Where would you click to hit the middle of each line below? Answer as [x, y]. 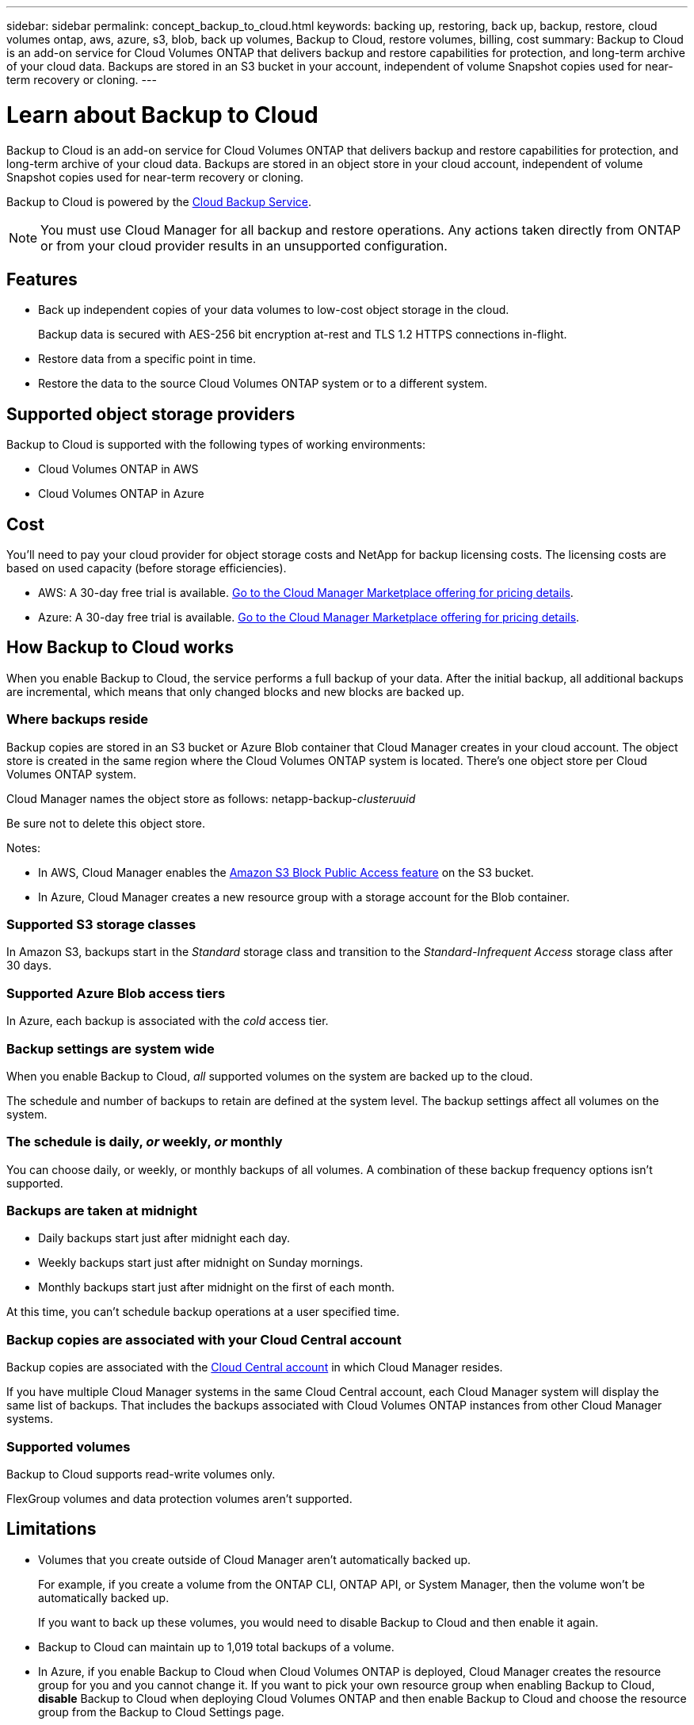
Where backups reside [78, 719]
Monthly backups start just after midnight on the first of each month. [217, 1287]
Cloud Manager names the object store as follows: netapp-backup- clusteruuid [211, 798]
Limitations [51, 1529]
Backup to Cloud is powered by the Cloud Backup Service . [159, 201]
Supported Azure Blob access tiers [116, 993]
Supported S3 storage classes [101, 924]
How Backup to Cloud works [120, 648]
